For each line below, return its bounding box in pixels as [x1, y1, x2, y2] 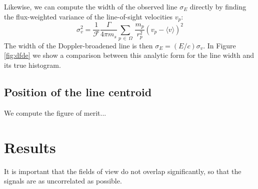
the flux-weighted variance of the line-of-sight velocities [4, 11, 172, 21]
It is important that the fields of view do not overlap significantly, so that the [4, 166, 241, 176]
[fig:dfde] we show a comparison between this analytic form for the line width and [4, 50, 254, 60]
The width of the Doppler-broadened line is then [4, 40, 153, 50]
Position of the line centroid [4, 84, 152, 100]
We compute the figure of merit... [4, 107, 106, 118]
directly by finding [189, 1, 246, 11]
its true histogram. [4, 60, 61, 70]
